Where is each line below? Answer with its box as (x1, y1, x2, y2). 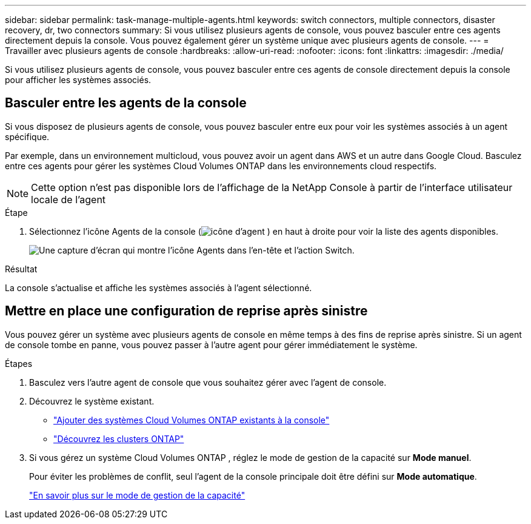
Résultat (5, 263, 38, 274)
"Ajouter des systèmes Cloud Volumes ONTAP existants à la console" (53, 414, 330, 425)
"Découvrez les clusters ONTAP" (53, 433, 184, 444)
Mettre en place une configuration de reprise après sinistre (5, 303, 368, 319)
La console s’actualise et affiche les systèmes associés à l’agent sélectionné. (5, 282, 312, 293)
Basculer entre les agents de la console (5, 95, 247, 111)
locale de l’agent (31, 193, 106, 206)
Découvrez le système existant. (29, 395, 155, 406)
